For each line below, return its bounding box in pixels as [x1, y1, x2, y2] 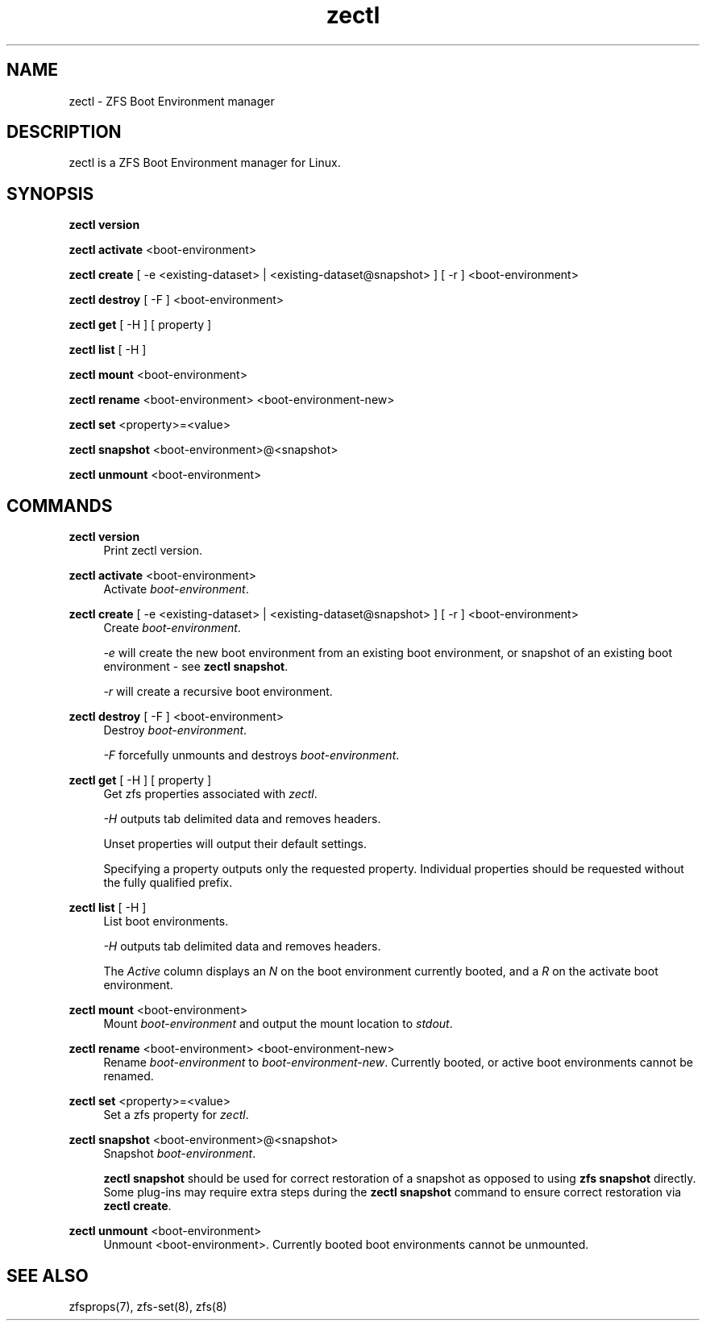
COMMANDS [6, 495, 113, 516]
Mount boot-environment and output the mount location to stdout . [103, 1017, 453, 1031]
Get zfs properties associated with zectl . [103, 787, 318, 801]
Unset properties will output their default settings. [103, 837, 367, 851]
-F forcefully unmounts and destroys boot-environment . [103, 748, 400, 763]
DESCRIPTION [6, 122, 122, 143]
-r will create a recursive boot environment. [103, 684, 333, 699]
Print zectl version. [103, 543, 203, 558]
